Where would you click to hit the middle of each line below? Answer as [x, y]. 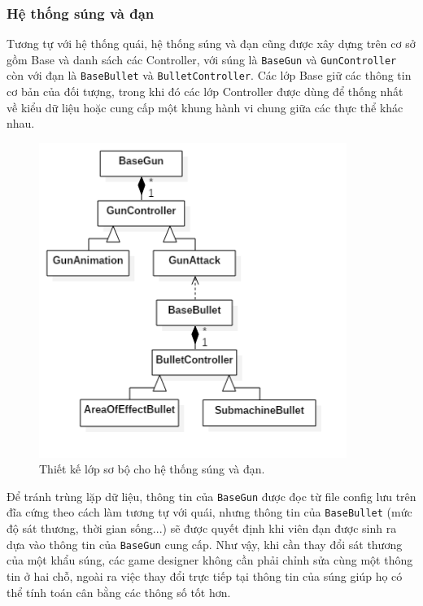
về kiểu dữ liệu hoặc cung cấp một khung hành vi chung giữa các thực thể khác [205, 107]
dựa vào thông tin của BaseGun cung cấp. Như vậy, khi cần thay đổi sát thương [205, 544]
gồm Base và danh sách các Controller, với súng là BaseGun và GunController [202, 59]
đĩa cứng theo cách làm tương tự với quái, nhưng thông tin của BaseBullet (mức [209, 512]
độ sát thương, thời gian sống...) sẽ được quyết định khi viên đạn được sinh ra [202, 528]
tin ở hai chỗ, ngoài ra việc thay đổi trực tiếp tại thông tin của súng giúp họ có [205, 575]
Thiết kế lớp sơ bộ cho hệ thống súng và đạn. [152, 469]
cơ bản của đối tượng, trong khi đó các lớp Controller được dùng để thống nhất [205, 92]
